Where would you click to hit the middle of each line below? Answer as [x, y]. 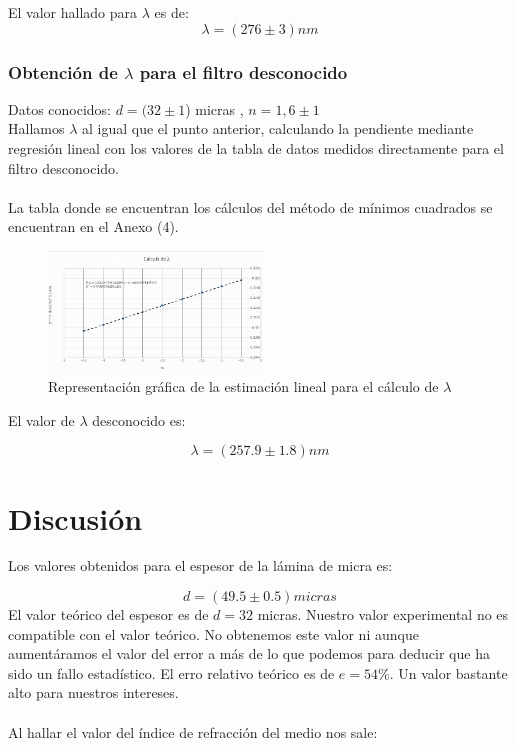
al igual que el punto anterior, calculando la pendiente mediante [277, 128]
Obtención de [63, 71]
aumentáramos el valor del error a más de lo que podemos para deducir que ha [249, 653]
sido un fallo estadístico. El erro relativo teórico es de [171, 672]
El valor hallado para [73, 12]
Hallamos [36, 128]
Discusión [75, 517]
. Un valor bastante [448, 672]
